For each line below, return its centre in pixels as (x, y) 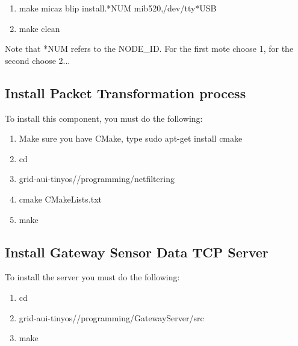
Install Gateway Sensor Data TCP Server (137, 252)
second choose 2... (38, 60)
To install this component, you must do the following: (104, 118)
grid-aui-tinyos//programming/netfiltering (97, 179)
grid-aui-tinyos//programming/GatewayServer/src (111, 317)
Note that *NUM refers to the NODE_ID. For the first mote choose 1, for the (149, 49)
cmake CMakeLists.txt (61, 199)
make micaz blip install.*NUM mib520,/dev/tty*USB (118, 8)
